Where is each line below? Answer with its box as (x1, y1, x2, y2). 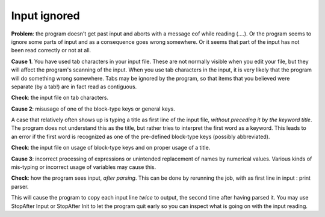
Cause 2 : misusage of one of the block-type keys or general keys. (11, 105, 175, 112)
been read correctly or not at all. (11, 47, 91, 54)
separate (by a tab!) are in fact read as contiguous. (11, 83, 137, 90)
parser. (11, 183, 29, 190)
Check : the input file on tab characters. (11, 94, 108, 102)
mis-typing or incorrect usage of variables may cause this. (11, 164, 156, 171)
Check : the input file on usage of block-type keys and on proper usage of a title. (11, 144, 211, 151)
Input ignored (11, 9, 81, 22)
